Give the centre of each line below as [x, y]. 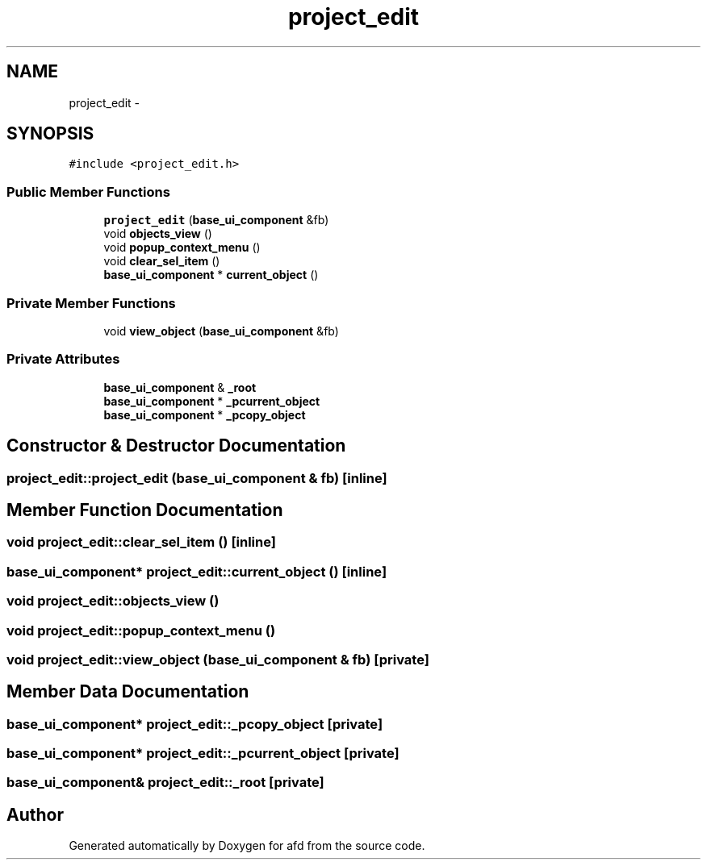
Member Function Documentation [145, 510]
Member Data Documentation [128, 692]
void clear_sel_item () [162, 261]
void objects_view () [158, 234]
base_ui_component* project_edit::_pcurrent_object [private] [203, 754]
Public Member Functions [88, 192]
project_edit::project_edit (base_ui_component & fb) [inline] [197, 478]
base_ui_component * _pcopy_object [205, 414]
